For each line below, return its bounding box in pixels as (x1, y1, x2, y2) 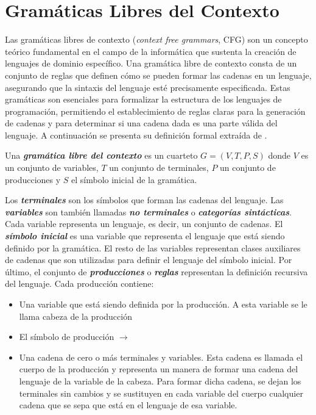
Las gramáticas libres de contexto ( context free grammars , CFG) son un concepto (5, 33, 308, 46)
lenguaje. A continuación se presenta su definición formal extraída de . (5, 128, 267, 141)
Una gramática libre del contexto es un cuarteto (5, 149, 198, 162)
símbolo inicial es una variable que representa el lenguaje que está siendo (5, 229, 285, 242)
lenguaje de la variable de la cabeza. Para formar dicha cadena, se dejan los (19, 374, 301, 387)
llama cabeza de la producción (19, 309, 132, 322)
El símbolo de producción (19, 330, 114, 343)
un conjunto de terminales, (109, 161, 209, 174)
